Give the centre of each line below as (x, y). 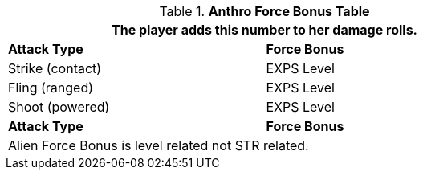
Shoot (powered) (59, 107)
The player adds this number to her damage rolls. (264, 30)
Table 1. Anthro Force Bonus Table (264, 11)
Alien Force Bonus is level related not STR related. (159, 145)
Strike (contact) (55, 68)
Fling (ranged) (51, 88)
